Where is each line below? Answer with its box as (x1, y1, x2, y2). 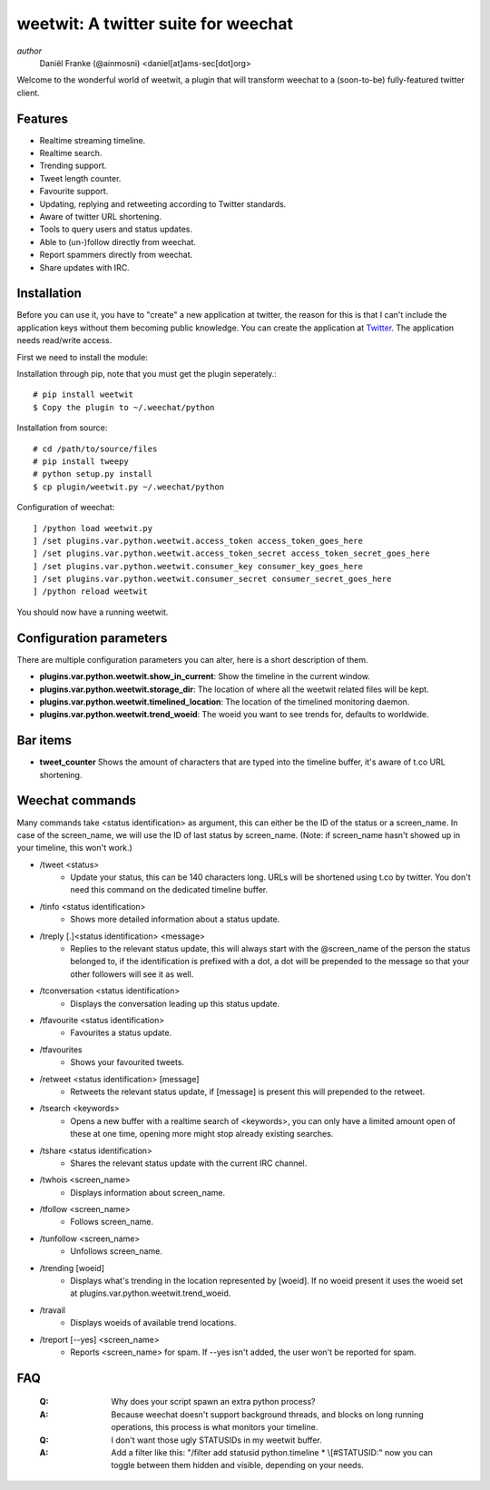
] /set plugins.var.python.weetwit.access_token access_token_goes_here (33, 536, 363, 546)
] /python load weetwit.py (33, 523, 153, 533)
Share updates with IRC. (39, 261, 131, 272)
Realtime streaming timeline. (39, 134, 146, 145)
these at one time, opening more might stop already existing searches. (70, 1129, 334, 1140)
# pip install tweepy (33, 456, 129, 467)
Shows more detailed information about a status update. (70, 913, 280, 925)
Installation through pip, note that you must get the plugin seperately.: (16, 369, 277, 379)
